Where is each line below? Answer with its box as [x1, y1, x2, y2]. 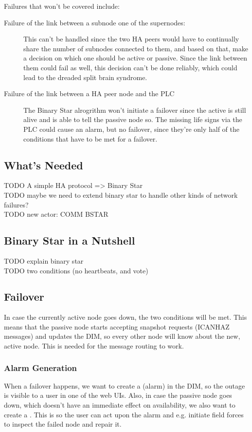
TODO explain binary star [4, 255, 84, 266]
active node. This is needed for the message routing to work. [4, 341, 184, 351]
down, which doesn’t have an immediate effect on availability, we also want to [4, 400, 235, 410]
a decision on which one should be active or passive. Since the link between [23, 53, 247, 63]
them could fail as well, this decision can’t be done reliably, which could [23, 62, 237, 72]
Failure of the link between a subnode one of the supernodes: [4, 17, 185, 27]
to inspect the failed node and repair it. [4, 419, 122, 429]
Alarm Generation [4, 361, 77, 373]
